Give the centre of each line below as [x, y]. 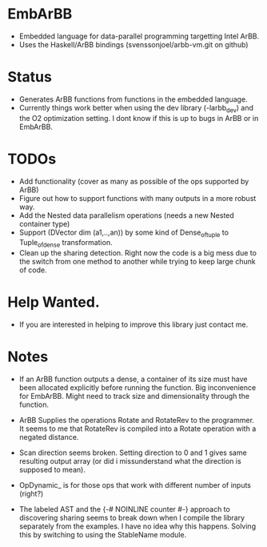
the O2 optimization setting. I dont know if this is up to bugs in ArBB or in [139, 118]
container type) [44, 223]
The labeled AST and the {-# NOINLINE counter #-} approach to [125, 509]
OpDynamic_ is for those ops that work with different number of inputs [135, 485]
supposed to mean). [52, 470]
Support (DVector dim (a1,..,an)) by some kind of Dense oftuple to [124, 233]
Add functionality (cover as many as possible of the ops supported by [134, 181]
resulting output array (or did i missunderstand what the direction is [130, 461]
